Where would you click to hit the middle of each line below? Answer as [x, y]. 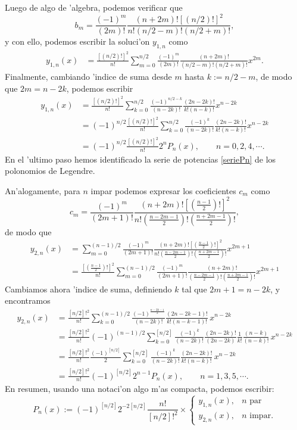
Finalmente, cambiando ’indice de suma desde [88, 77]
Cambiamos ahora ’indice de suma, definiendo [88, 289]
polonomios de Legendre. [50, 171]
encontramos [28, 300]
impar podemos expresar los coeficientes [163, 190]
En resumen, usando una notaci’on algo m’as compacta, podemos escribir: [140, 389]
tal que [194, 289]
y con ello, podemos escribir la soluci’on [77, 41]
